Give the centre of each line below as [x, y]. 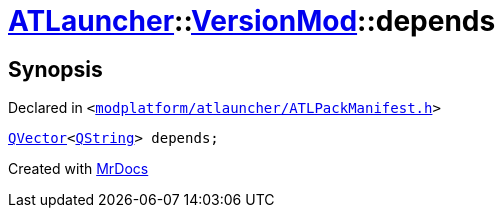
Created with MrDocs [78, 169]
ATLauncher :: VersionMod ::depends [252, 21]
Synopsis [55, 69]
